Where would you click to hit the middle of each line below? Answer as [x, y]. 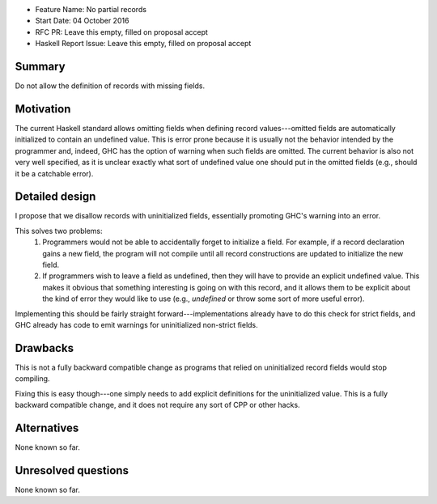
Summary [40, 66]
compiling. [32, 379]
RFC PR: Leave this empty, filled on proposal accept [121, 32]
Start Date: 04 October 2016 [82, 21]
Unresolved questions [72, 470]
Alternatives [47, 428]
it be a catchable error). [54, 173]
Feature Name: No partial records [91, 9]
